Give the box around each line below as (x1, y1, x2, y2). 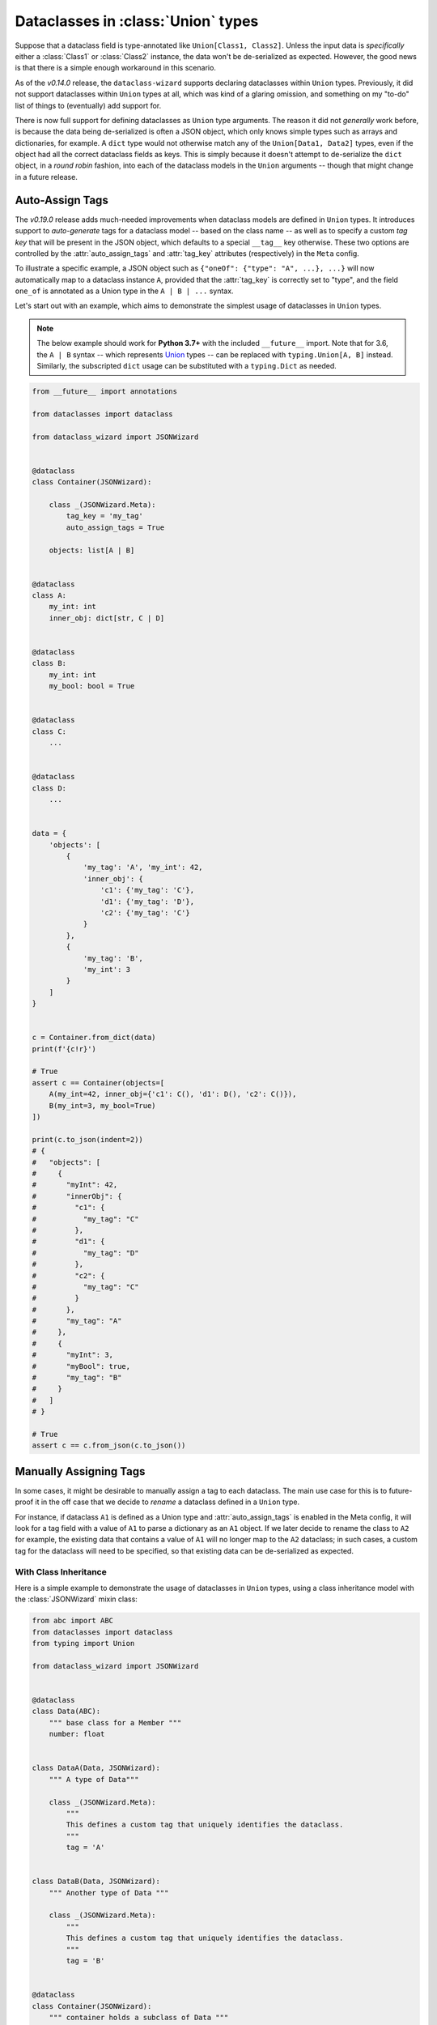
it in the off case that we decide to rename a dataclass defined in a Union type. (35, 1497, 299, 1507)
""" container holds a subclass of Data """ (49, 2013, 229, 2022)
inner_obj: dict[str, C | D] (49, 613, 165, 623)
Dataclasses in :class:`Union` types (15, 12, 259, 30)
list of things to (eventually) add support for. (15, 100, 162, 110)
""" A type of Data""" (49, 1775, 139, 1784)
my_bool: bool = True (49, 681, 135, 691)
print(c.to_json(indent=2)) (32, 1135, 143, 1144)
